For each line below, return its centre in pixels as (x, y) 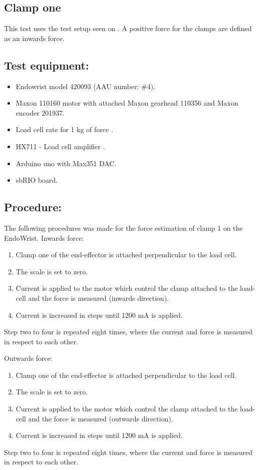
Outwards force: (28, 358)
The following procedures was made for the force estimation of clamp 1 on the (124, 227)
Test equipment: (47, 65)
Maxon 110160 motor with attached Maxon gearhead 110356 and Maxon (127, 103)
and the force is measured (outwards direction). (101, 418)
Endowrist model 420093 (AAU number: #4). (85, 86)
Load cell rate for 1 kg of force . (64, 129)
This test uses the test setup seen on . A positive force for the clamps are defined (128, 28)
